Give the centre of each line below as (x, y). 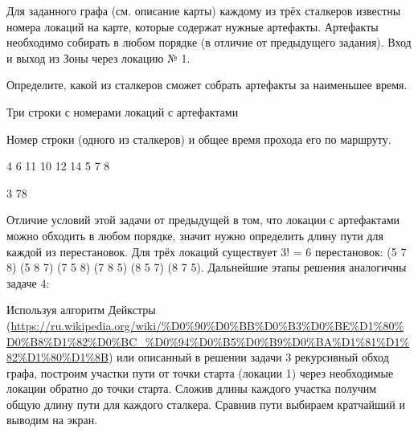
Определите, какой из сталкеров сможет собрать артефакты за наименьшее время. (207, 85)
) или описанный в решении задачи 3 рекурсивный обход (248, 357)
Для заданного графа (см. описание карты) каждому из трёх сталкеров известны (204, 10)
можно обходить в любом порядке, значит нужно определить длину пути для (195, 235)
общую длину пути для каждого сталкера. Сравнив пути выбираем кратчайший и (206, 404)
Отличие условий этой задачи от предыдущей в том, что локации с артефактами (203, 220)
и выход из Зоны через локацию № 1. (98, 57)
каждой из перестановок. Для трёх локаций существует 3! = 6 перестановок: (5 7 (207, 251)
